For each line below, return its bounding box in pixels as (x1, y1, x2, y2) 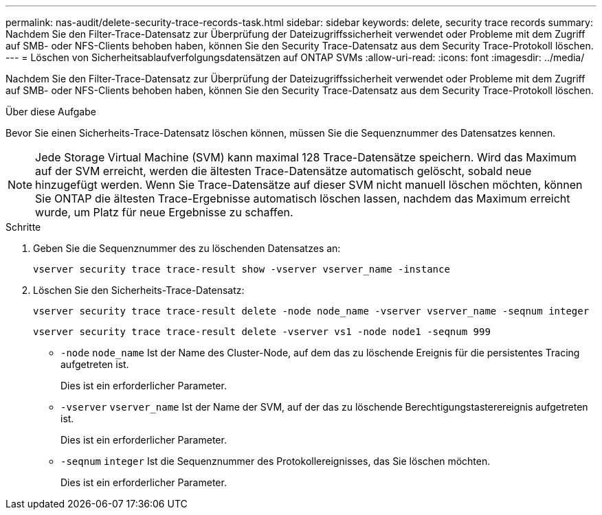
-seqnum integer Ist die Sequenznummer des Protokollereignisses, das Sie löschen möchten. (60, 455, 491, 467)
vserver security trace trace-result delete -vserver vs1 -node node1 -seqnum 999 (33, 326, 491, 337)
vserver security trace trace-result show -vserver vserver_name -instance (33, 264, 450, 275)
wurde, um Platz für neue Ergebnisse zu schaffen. (35, 205, 293, 219)
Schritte (5, 221, 41, 233)
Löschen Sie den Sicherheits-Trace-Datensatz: (33, 284, 245, 296)
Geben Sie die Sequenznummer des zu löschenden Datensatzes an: (33, 242, 341, 254)
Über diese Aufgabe (5, 106, 96, 117)
